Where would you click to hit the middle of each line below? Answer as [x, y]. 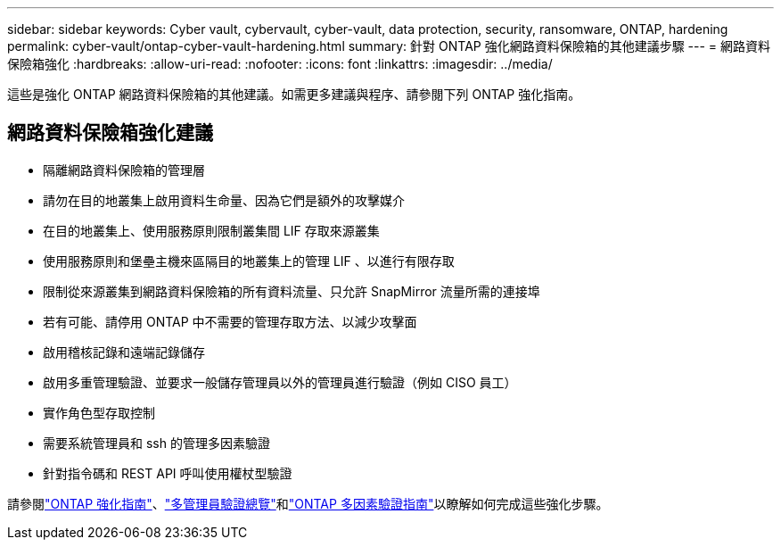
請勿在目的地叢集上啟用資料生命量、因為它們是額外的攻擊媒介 [224, 200]
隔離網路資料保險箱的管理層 [124, 170]
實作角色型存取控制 [99, 412]
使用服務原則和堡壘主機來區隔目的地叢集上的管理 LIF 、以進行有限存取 [249, 261]
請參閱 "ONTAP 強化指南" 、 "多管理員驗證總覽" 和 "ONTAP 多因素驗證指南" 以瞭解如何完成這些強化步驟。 [308, 503]
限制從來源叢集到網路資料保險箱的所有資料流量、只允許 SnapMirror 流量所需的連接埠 [292, 291]
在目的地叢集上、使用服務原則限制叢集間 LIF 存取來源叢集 [211, 230]
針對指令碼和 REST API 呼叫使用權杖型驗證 [168, 473]
